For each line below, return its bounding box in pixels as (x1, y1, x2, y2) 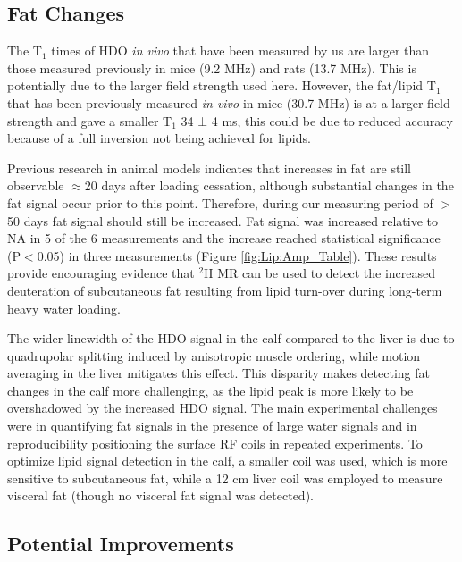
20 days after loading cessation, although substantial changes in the (84, 176, 454, 195)
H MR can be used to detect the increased (204, 264, 436, 282)
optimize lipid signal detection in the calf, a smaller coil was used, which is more (7, 451, 448, 470)
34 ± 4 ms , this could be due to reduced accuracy (181, 111, 453, 130)
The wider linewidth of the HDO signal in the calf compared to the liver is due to (7, 329, 455, 348)
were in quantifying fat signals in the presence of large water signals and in (7, 416, 417, 435)
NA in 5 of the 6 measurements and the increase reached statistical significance (7, 229, 441, 247)
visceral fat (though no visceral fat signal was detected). (7, 486, 314, 505)
